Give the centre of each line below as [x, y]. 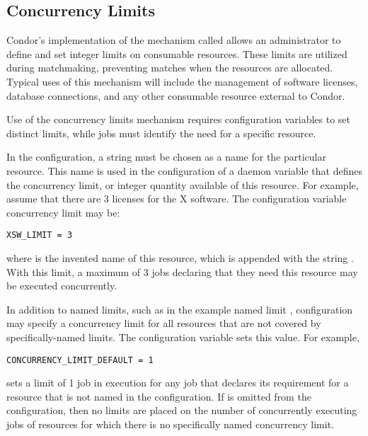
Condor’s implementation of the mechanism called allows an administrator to [174, 40]
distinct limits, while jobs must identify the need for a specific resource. [161, 133]
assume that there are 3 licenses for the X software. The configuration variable [177, 199]
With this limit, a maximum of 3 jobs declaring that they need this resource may [182, 271]
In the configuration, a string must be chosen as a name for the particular [167, 157]
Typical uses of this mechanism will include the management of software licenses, [182, 81]
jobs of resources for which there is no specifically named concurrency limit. [170, 424]
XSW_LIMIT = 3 [40, 235]
